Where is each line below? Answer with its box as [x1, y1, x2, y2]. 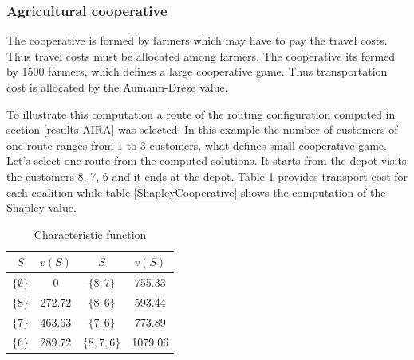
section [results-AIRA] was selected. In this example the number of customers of [6, 121, 398, 138]
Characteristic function [34, 225, 147, 242]
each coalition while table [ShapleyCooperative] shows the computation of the [6, 183, 386, 200]
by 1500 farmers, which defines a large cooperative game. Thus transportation [6, 63, 388, 80]
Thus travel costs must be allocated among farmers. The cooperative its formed [6, 47, 396, 64]
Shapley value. [6, 199, 77, 216]
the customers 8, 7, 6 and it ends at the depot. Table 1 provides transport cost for [6, 167, 408, 184]
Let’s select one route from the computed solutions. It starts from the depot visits [6, 152, 407, 169]
